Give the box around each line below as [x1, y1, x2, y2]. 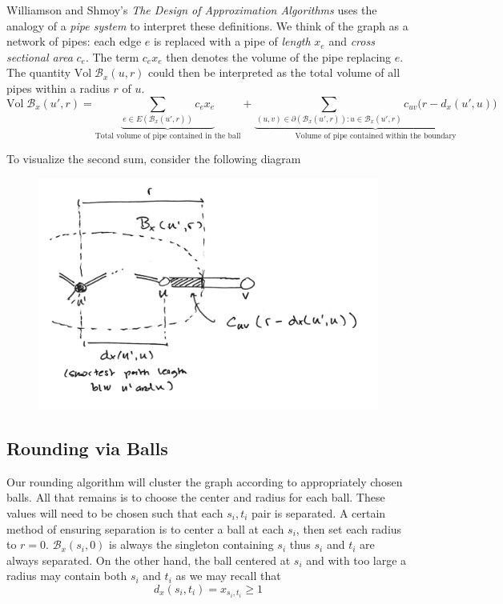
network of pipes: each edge [6, 33, 142, 50]
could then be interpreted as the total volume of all [148, 64, 400, 81]
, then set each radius [296, 520, 402, 537]
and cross [328, 33, 375, 50]
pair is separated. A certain [251, 504, 386, 521]
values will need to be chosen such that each [6, 504, 223, 521]
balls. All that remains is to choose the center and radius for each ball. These [6, 489, 385, 506]
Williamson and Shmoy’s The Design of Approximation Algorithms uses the [6, 2, 377, 18]
